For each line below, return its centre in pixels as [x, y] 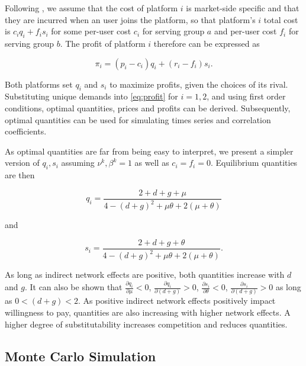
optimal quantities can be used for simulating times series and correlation [138, 119]
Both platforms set [39, 84]
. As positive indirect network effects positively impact [177, 301]
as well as [152, 163]
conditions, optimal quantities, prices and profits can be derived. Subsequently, [148, 107]
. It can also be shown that [73, 287]
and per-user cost [245, 31]
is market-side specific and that [243, 8]
